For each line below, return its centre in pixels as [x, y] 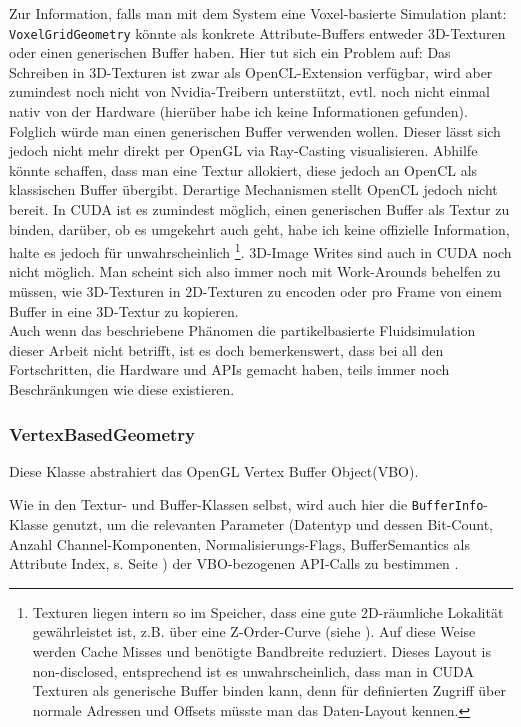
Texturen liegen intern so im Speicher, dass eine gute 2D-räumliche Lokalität [268, 611]
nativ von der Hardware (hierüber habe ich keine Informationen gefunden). [238, 111]
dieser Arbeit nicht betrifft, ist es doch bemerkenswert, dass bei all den [226, 349]
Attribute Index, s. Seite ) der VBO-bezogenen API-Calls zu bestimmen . [234, 563]
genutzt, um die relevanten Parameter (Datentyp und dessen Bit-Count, [272, 524]
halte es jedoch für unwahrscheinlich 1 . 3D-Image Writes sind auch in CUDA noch [260, 250]
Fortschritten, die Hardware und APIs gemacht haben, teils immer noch [229, 369]
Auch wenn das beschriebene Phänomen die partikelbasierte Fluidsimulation [242, 330]
